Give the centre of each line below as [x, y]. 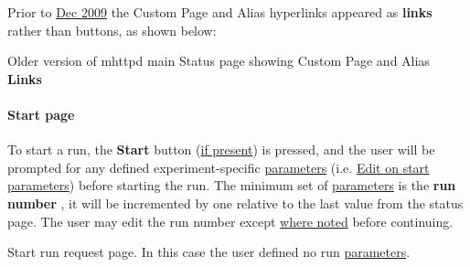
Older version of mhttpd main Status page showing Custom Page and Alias [219, 61]
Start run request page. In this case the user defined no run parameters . [209, 252]
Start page [41, 114]
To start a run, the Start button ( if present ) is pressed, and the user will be [221, 150]
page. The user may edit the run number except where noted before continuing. [230, 221]
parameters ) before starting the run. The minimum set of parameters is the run [232, 185]
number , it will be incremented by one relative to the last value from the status [235, 203]
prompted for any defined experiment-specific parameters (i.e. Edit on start [219, 167]
